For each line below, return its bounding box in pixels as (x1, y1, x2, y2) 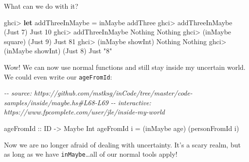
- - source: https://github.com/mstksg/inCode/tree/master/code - (4, 88, 193, 98)
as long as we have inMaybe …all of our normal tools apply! (4, 149, 178, 159)
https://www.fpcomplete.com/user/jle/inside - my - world (4, 107, 165, 117)
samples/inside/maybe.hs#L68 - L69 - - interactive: (4, 97, 151, 107)
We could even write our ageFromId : (4, 71, 112, 81)
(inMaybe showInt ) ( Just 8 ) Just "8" (4, 46, 112, 56)
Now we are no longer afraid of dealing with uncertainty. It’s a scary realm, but (4, 139, 241, 149)
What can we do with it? (4, 1, 78, 11)
